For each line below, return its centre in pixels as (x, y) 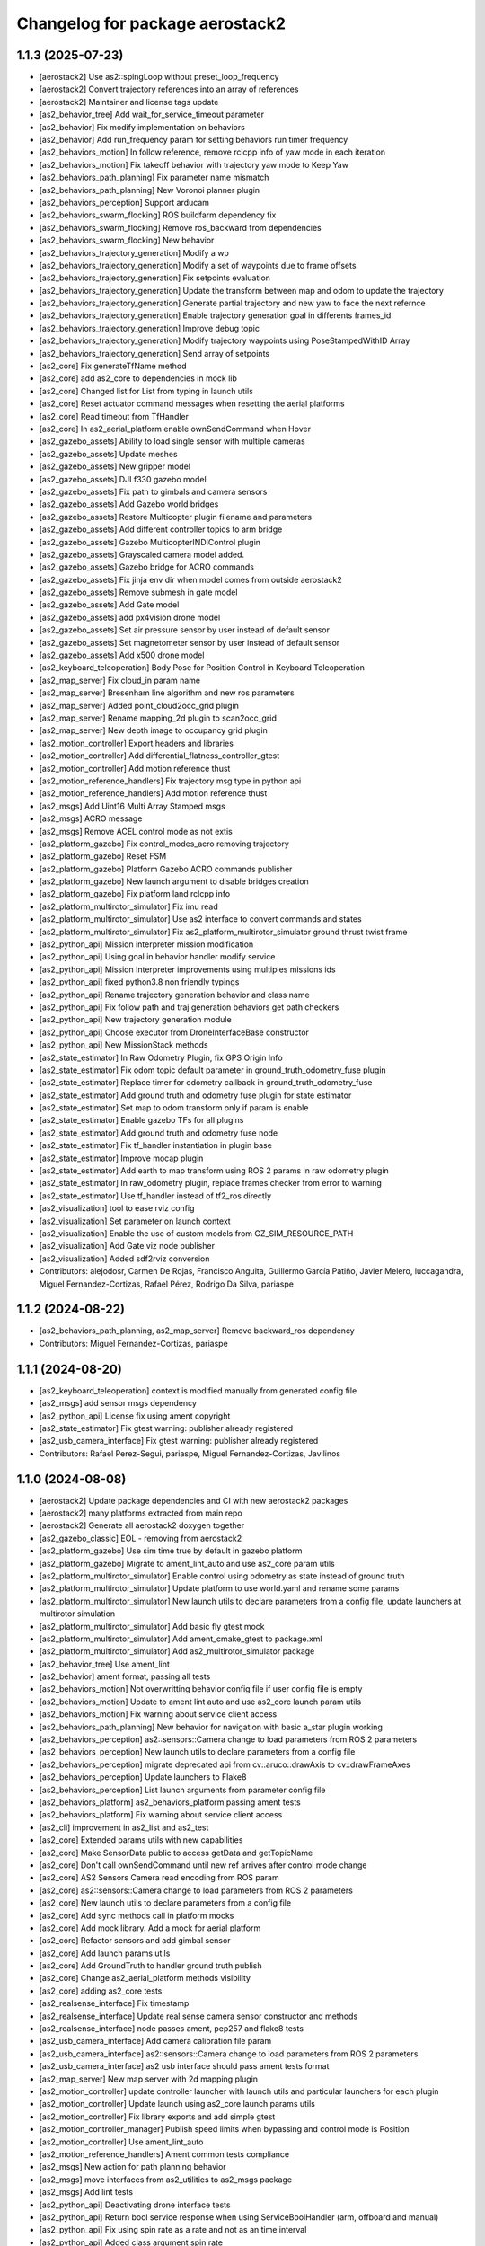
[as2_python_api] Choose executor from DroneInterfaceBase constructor (174, 1032)
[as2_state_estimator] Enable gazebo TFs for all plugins (141, 1120)
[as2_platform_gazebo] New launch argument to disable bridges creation (174, 881)
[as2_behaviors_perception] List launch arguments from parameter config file (182, 1790)
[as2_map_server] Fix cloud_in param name (120, 680)
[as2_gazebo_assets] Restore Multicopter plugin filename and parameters (176, 517)
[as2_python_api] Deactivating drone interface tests (135, 2205)
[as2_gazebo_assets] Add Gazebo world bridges (129, 504)
